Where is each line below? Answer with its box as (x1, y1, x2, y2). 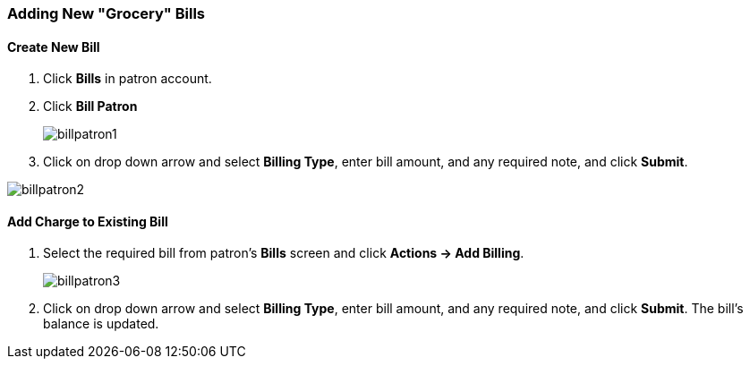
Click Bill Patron (43, 98, 138, 115)
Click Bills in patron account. (43, 71, 212, 87)
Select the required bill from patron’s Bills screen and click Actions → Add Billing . (43, 245, 524, 261)
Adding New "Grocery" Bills (7, 4, 205, 22)
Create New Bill (7, 38, 100, 55)
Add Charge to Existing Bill (7, 213, 168, 229)
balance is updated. (43, 316, 159, 332)
